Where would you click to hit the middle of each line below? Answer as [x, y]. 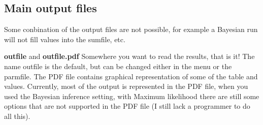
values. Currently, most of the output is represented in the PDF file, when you [126, 86]
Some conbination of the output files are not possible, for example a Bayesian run [131, 29]
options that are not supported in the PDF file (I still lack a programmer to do [127, 106]
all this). [17, 116]
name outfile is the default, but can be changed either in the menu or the [118, 66]
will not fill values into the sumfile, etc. [65, 39]
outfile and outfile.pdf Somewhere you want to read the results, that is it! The [129, 56]
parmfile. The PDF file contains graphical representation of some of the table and [131, 76]
